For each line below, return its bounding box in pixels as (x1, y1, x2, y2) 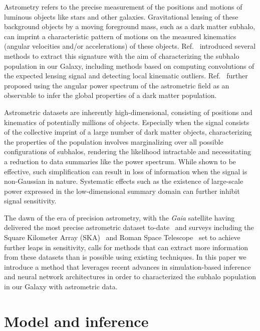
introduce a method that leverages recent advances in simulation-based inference (4, 261, 251, 272)
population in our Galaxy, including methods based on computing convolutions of (4, 60, 254, 71)
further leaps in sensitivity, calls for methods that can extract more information (4, 242, 248, 252)
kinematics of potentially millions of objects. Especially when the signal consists (4, 117, 249, 127)
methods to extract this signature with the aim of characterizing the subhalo (4, 50, 239, 61)
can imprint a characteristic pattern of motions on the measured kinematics (4, 31, 236, 41)
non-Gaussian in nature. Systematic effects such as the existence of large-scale (4, 176, 243, 186)
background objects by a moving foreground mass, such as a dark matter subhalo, (4, 21, 255, 32)
